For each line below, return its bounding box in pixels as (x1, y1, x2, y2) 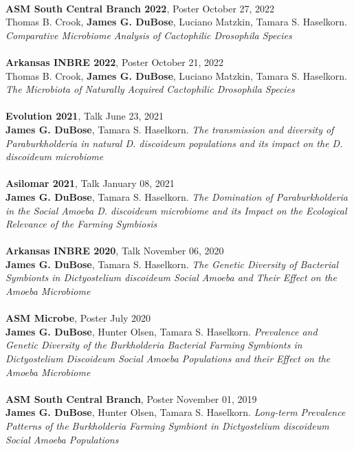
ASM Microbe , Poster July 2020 (5, 311, 151, 325)
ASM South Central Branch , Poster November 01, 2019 (5, 391, 257, 406)
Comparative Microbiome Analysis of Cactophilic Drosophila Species (5, 27, 292, 42)
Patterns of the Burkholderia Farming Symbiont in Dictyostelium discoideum (5, 419, 329, 432)
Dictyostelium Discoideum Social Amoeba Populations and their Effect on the (5, 351, 331, 366)
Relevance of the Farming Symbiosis (5, 217, 157, 231)
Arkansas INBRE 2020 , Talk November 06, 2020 (5, 243, 224, 258)
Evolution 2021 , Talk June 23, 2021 (5, 109, 164, 123)
